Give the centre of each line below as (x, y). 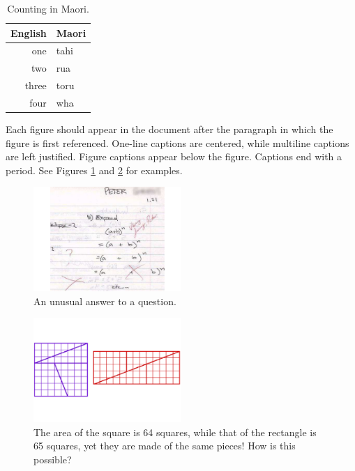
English (29, 32)
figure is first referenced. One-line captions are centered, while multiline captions (177, 142)
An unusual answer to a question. (105, 301)
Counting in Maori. (48, 8)
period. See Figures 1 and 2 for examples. (94, 170)
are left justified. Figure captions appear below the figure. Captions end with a (174, 156)
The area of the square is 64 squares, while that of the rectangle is (175, 432)
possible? (53, 460)
